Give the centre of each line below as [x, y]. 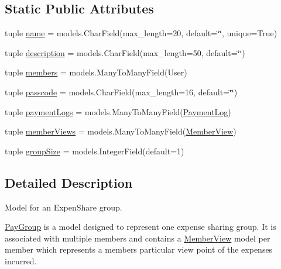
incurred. [21, 261]
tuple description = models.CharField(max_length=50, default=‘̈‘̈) [125, 52]
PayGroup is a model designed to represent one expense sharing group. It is [140, 227]
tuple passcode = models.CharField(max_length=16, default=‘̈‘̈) [121, 92]
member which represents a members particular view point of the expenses [139, 249]
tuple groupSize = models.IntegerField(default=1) [95, 151]
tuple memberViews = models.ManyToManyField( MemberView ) [121, 131]
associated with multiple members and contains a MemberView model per [138, 238]
